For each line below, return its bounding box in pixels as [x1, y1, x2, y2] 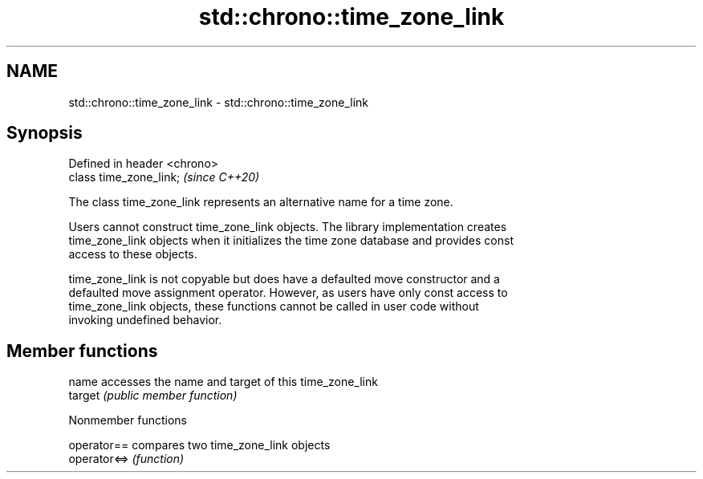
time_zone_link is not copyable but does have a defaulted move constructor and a [68, 272, 500, 286]
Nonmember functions [68, 413, 187, 428]
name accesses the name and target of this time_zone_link [68, 375, 378, 389]
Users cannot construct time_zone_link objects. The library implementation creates [68, 220, 507, 234]
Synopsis [6, 123, 83, 144]
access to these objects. [68, 247, 197, 262]
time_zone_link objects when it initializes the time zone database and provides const [68, 233, 514, 248]
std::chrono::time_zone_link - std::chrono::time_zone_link [68, 95, 368, 109]
